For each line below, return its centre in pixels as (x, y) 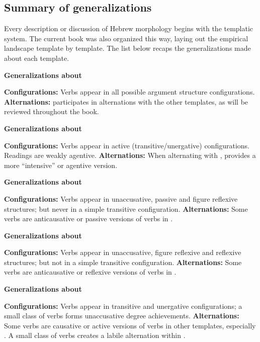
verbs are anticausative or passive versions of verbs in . (89, 219)
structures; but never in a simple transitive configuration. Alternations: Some (126, 208)
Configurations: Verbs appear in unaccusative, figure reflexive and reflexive (123, 252)
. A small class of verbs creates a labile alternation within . (95, 335)
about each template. (37, 58)
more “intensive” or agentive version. (61, 165)
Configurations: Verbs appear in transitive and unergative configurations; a (123, 306)
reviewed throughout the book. (52, 111)
